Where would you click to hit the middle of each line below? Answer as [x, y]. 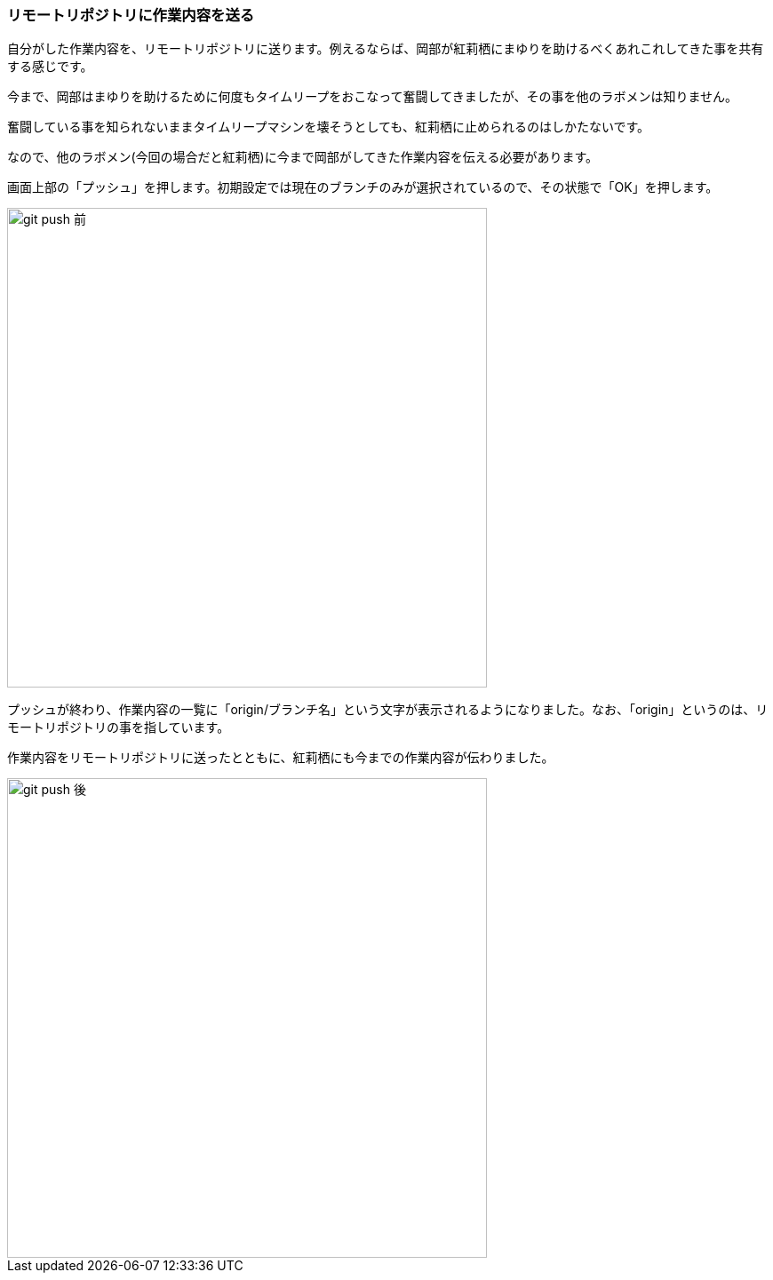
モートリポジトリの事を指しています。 [119, 727]
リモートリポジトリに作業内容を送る [131, 15]
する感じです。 [50, 67]
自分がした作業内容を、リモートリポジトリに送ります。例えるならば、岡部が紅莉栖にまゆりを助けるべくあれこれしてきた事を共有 [386, 49]
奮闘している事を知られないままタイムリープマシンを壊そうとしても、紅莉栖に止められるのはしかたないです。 [329, 127]
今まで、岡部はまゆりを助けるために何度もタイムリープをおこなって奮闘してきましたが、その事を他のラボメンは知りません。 [373, 97]
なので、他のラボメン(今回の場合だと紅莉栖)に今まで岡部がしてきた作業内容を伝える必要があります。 [303, 157]
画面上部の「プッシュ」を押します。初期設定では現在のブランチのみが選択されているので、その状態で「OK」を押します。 [363, 187]
